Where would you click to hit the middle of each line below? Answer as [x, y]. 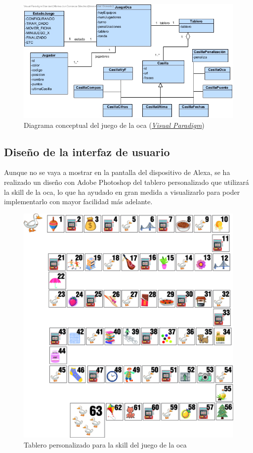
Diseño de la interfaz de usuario [87, 151]
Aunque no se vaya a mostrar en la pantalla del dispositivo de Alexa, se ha [117, 172]
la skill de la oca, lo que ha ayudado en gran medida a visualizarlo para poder [122, 192]
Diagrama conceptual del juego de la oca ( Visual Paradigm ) [114, 125]
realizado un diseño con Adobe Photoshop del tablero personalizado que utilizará [126, 182]
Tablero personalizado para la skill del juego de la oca [105, 444]
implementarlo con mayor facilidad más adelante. [78, 201]
